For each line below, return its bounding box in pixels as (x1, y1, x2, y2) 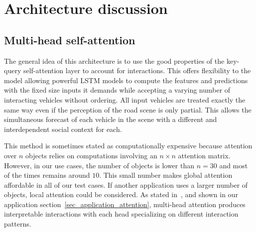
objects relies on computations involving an (25, 150, 157, 160)
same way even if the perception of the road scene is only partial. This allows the (4, 104, 252, 115)
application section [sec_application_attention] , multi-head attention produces (4, 199, 246, 209)
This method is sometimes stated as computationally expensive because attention (4, 140, 253, 151)
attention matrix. (178, 150, 231, 160)
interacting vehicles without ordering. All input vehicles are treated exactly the (4, 94, 246, 105)
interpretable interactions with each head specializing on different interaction (4, 209, 239, 219)
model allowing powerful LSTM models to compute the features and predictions (4, 75, 248, 85)
